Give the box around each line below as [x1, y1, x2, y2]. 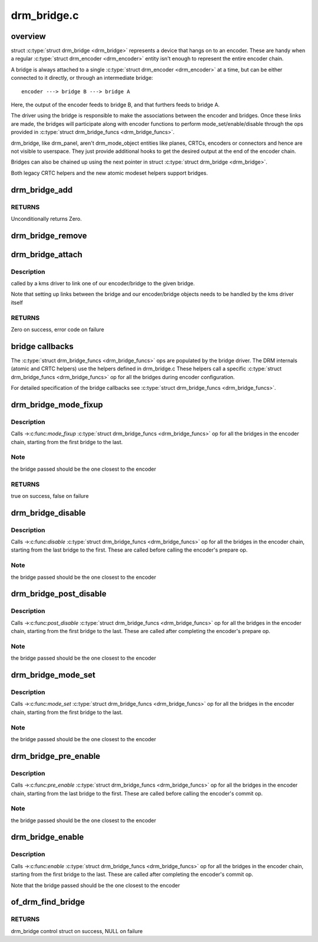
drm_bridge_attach [11, 249, 82, 259]
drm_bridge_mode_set [11, 670, 95, 680]
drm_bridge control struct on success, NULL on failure [11, 927, 143, 934]
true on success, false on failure [11, 492, 89, 499]
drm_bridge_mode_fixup [11, 399, 103, 410]
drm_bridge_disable [11, 508, 86, 518]
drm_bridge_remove [11, 230, 88, 240]
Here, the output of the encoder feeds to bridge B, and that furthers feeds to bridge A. [11, 101, 220, 109]
